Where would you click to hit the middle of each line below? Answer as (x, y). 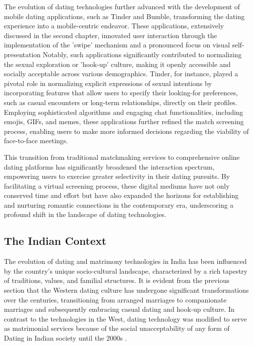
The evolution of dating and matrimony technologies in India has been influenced (126, 261)
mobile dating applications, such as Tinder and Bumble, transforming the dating (124, 16)
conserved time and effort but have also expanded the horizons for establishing (121, 195)
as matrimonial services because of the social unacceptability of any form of (117, 328)
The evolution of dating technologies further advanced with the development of (122, 6)
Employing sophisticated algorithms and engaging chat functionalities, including (124, 112)
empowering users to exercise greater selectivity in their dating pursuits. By (117, 176)
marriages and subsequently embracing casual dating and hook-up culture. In (119, 309)
